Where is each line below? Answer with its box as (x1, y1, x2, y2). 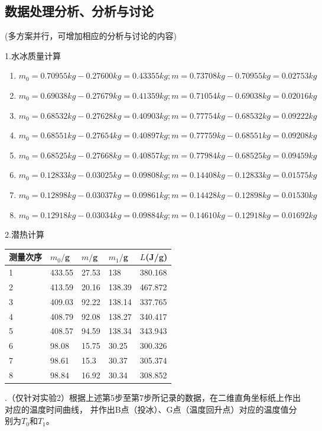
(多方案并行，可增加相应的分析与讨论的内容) (5, 30, 177, 42)
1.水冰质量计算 (5, 49, 61, 61)
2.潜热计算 (5, 228, 44, 241)
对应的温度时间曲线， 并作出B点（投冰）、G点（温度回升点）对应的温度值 (5, 403, 289, 415)
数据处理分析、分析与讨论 (5, 2, 154, 20)
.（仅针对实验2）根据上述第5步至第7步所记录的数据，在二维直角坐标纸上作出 (5, 391, 301, 404)
